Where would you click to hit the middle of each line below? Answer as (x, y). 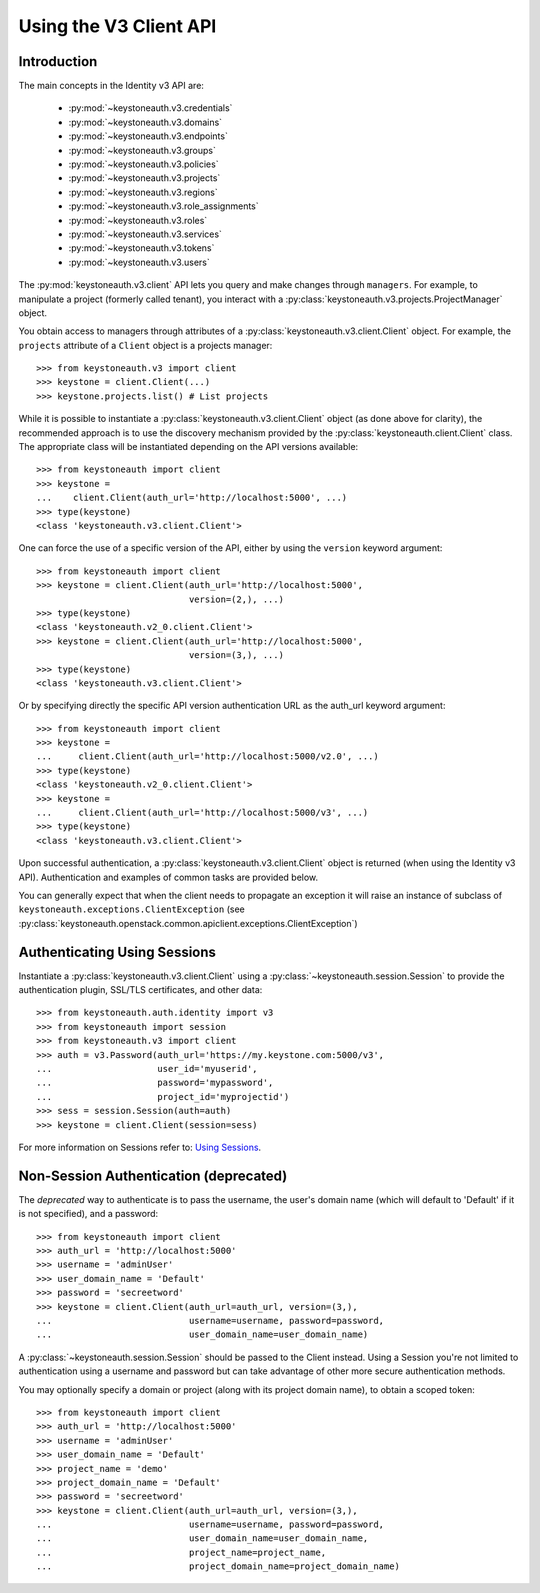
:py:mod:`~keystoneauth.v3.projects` (144, 178)
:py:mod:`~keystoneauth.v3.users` (139, 262)
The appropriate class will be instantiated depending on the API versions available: (188, 447)
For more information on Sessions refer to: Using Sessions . (140, 1147)
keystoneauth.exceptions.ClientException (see (131, 909)
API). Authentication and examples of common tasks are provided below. (168, 877)
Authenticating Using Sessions (117, 951)
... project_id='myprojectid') (163, 1096)
